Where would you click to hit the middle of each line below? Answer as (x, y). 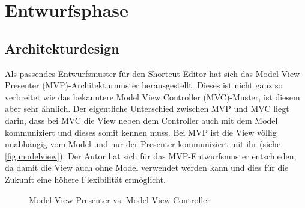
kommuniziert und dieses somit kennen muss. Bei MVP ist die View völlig (141, 132)
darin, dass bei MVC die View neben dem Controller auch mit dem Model (141, 120)
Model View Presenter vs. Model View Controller (119, 199)
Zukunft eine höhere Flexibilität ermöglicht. (85, 179)
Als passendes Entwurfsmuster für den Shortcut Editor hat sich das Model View (152, 73)
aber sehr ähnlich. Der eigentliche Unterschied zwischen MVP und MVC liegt (147, 109)
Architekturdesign (62, 48)
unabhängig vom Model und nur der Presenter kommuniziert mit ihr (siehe (143, 144)
